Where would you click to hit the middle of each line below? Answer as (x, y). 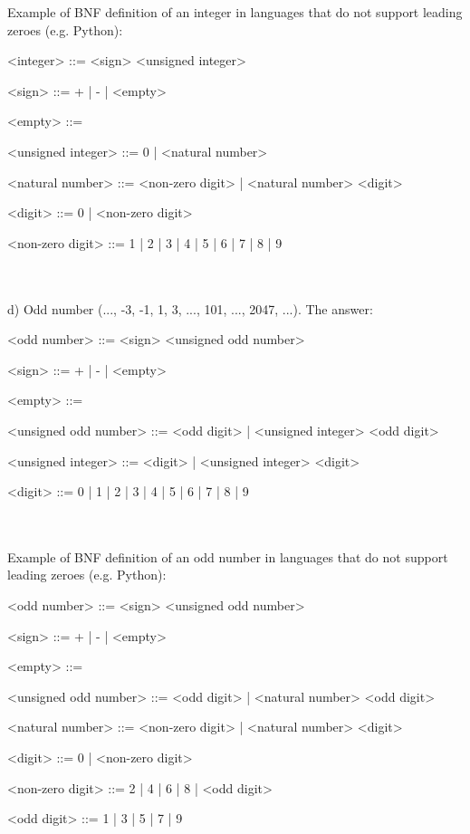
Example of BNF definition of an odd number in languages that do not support (228, 556)
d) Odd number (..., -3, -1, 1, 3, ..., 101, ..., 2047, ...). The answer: (190, 308)
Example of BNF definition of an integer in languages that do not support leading (235, 12)
